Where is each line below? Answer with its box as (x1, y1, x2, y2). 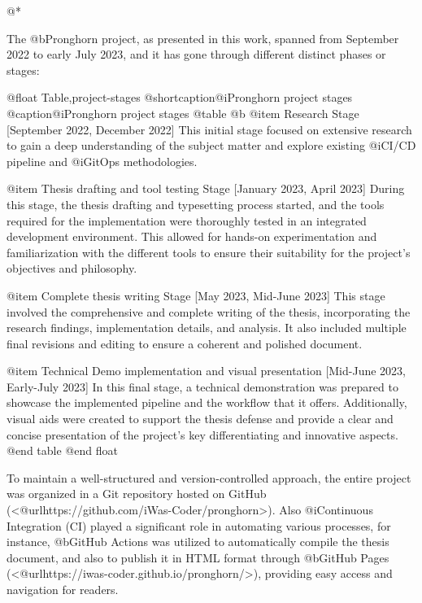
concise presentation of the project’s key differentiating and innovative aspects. (7, 426, 398, 443)
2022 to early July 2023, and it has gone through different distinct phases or (7, 46, 386, 63)
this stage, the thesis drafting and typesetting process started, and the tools (7, 195, 385, 212)
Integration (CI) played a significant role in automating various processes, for (7, 517, 391, 534)
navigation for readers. (7, 581, 119, 597)
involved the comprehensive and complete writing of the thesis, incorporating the (7, 303, 411, 320)
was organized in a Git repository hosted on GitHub (7, 485, 267, 502)
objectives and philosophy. (7, 260, 137, 277)
